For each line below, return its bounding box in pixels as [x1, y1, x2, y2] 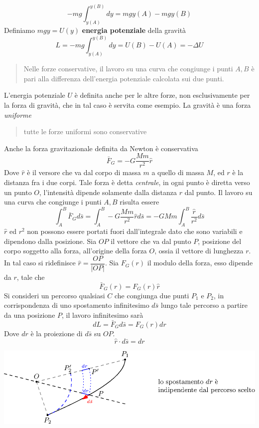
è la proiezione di [30, 328, 83, 338]
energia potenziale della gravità [82, 25, 186, 35]
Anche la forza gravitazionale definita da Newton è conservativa [4, 143, 198, 153]
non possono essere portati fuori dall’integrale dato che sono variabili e [27, 226, 243, 236]
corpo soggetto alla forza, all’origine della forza [4, 245, 147, 256]
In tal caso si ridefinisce [4, 257, 76, 268]
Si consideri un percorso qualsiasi [4, 290, 105, 300]
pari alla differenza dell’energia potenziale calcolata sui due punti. [23, 73, 224, 83]
